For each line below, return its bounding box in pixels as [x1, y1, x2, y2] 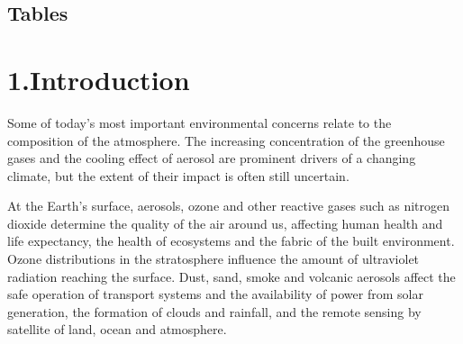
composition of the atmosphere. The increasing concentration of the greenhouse [7, 131, 445, 149]
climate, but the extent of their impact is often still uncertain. [7, 166, 350, 185]
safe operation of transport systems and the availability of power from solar [7, 285, 423, 303]
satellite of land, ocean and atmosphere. [7, 320, 227, 339]
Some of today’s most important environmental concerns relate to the [7, 113, 392, 131]
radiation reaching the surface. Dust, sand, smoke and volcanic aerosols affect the [7, 267, 456, 285]
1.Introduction [7, 60, 190, 97]
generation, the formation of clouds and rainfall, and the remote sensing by [7, 302, 422, 321]
